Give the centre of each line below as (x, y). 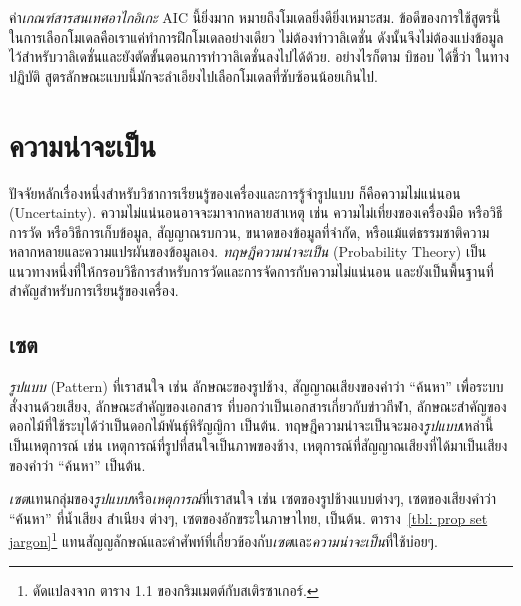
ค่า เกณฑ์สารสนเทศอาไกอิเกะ (83, 17)
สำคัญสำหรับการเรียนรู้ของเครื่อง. (94, 290)
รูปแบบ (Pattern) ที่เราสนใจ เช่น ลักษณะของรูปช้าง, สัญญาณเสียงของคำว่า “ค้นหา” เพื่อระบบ (256, 386)
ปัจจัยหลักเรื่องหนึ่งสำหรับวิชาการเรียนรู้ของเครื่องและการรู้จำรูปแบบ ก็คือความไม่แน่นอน (235, 192)
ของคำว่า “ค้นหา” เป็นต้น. (77, 464)
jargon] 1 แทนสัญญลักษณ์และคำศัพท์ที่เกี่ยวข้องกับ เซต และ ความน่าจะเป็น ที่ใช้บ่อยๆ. (223, 540)
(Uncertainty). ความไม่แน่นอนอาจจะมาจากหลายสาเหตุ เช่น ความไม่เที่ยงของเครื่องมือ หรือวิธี (256, 212)
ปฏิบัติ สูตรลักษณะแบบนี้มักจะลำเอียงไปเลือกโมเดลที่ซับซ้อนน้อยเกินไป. (193, 75)
